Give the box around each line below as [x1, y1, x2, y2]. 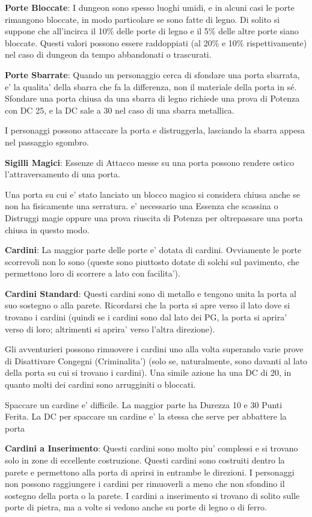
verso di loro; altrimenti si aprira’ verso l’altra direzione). [5, 322, 215, 335]
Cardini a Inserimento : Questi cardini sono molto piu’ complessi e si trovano [5, 442, 298, 454]
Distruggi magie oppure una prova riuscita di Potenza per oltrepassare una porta [5, 211, 303, 224]
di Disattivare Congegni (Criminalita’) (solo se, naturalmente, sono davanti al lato [5, 354, 308, 367]
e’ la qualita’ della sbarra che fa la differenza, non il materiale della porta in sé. [5, 80, 297, 93]
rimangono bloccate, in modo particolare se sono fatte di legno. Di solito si [5, 13, 280, 25]
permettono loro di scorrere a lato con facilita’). [5, 267, 180, 280]
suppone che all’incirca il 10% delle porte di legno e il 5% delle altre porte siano [5, 25, 299, 37]
